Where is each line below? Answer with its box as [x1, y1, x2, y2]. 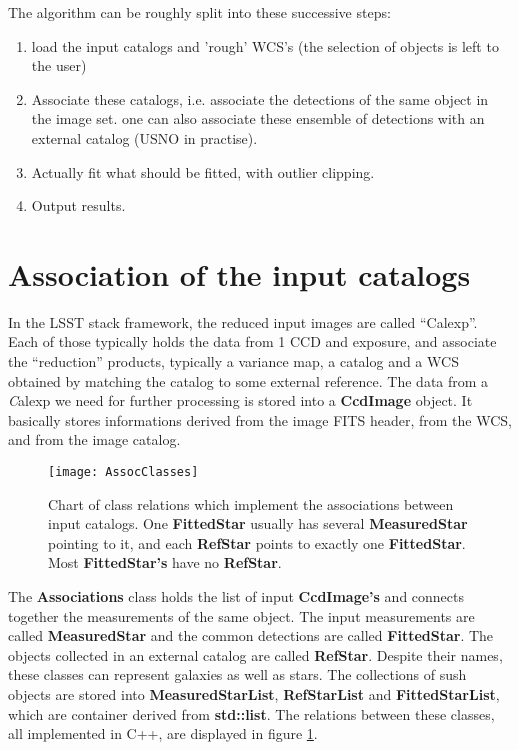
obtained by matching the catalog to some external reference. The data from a [8, 370, 489, 391]
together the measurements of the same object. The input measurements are [8, 605, 475, 626]
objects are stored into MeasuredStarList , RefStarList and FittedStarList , [8, 684, 500, 705]
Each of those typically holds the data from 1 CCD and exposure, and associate [8, 331, 497, 352]
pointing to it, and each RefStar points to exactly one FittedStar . [48, 532, 466, 553]
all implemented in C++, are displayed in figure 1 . [8, 723, 318, 744]
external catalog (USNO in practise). [31, 127, 258, 148]
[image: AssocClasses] [48, 465, 199, 480]
